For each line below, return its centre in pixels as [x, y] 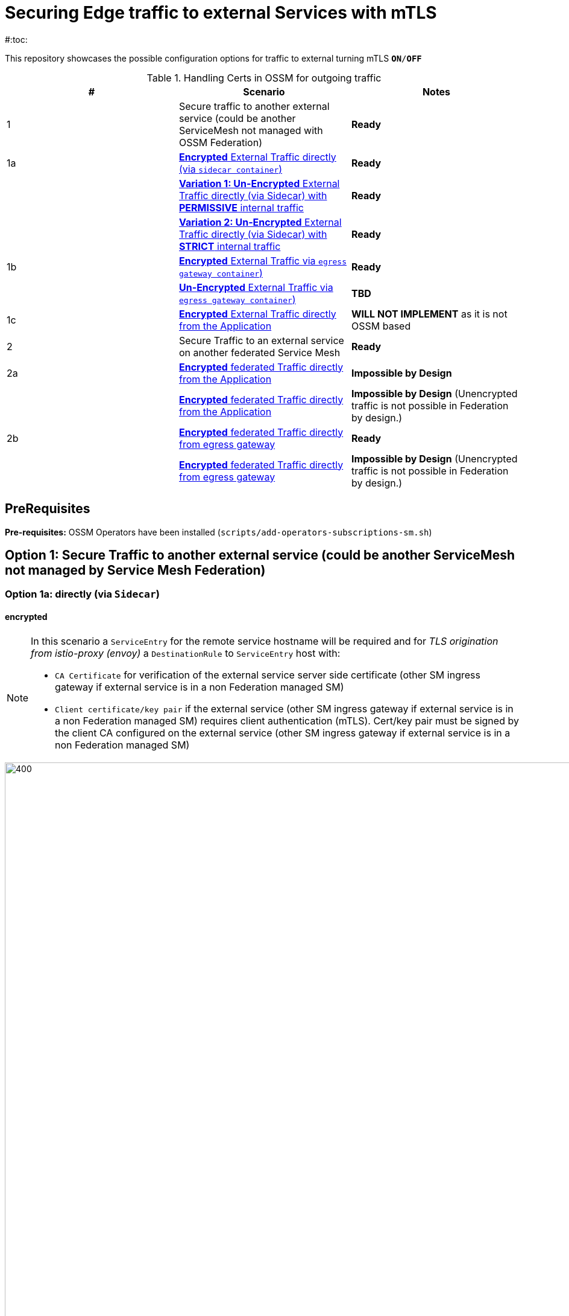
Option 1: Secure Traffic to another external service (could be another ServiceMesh [260, 555]
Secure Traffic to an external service [261, 340]
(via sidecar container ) [231, 169]
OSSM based [381, 326]
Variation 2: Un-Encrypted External [260, 222]
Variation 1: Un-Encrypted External [259, 183]
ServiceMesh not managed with [251, 130]
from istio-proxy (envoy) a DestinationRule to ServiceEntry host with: [186, 653]
